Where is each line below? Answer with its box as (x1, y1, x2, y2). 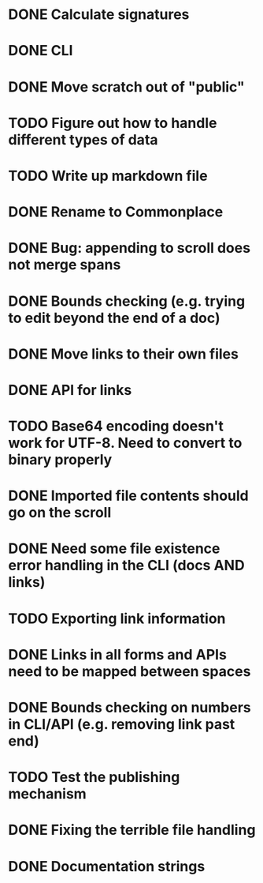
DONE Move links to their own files (8, 345, 239, 363)
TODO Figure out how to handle (8, 114, 217, 132)
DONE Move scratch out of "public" (8, 77, 246, 96)
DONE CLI (8, 42, 73, 60)
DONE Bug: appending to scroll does (8, 239, 250, 257)
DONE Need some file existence (8, 539, 220, 558)
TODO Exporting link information (8, 610, 226, 627)
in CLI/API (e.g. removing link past (8, 716, 235, 733)
